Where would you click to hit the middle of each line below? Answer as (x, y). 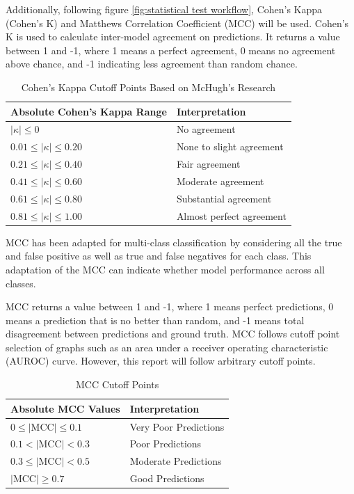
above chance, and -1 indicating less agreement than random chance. (152, 64)
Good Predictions (167, 478)
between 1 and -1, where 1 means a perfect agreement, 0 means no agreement (171, 50)
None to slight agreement (230, 146)
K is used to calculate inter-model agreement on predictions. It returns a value (173, 37)
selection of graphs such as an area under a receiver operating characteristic (167, 347)
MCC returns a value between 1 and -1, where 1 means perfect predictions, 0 (170, 306)
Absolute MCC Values (65, 408)
